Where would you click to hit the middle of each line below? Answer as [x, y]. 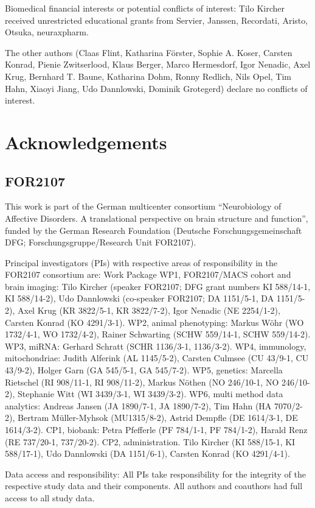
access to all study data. [50, 497]
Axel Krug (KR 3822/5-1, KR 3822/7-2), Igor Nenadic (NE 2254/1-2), [149, 310]
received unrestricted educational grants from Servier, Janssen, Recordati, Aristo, [157, 20]
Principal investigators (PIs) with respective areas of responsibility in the [141, 262]
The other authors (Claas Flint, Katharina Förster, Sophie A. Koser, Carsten [149, 52]
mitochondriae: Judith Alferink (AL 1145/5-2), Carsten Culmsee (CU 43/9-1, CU [157, 358]
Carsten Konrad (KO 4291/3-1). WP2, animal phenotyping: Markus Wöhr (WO [154, 322]
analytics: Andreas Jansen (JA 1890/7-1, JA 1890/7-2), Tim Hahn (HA [138, 405]
